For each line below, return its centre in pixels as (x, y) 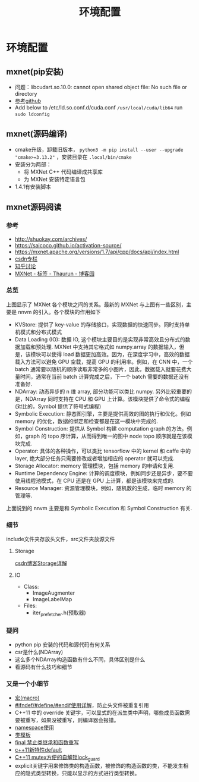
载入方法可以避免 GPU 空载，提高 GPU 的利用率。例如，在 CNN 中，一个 (104, 362)
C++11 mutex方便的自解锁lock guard (57, 758)
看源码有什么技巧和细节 (43, 667)
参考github (28, 101)
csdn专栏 (26, 259)
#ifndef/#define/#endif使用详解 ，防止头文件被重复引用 (82, 705)
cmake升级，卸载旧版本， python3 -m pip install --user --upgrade (99, 149)
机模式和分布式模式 (38, 332)
